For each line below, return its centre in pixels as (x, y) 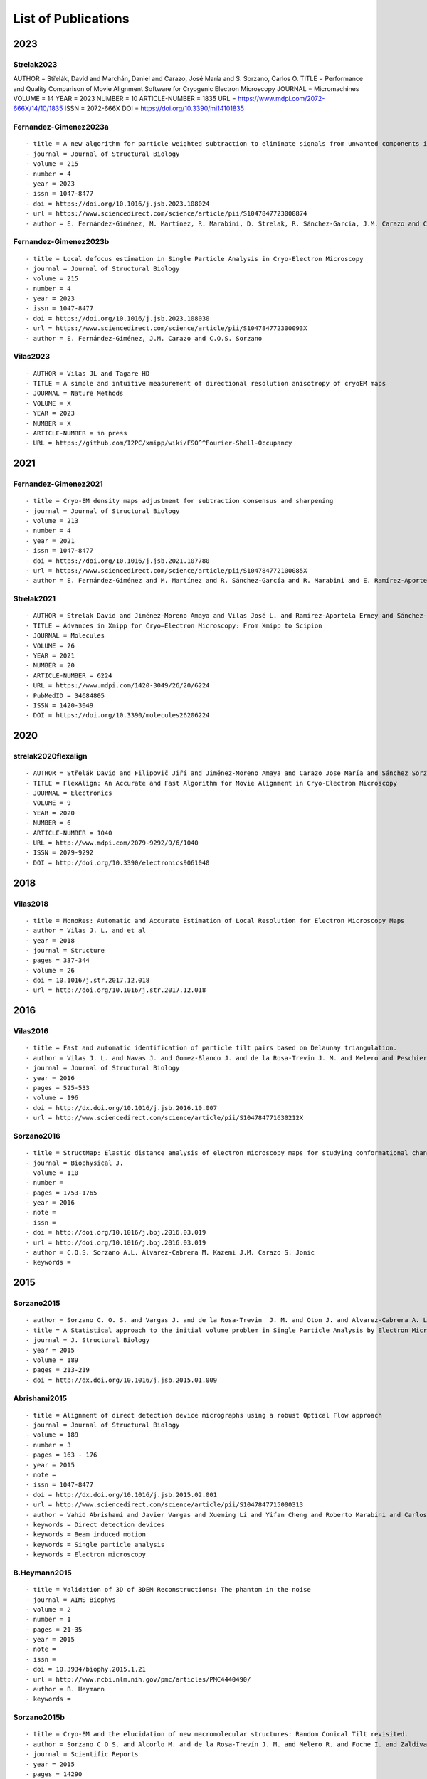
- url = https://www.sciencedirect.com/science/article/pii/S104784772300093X (167, 328)
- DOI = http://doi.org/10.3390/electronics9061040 (118, 862)
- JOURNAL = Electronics (69, 793)
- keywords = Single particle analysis (95, 1545)
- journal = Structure (65, 950)
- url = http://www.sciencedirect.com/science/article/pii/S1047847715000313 (165, 1505)
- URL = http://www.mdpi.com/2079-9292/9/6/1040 (112, 843)
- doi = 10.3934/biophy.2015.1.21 (86, 1669)
